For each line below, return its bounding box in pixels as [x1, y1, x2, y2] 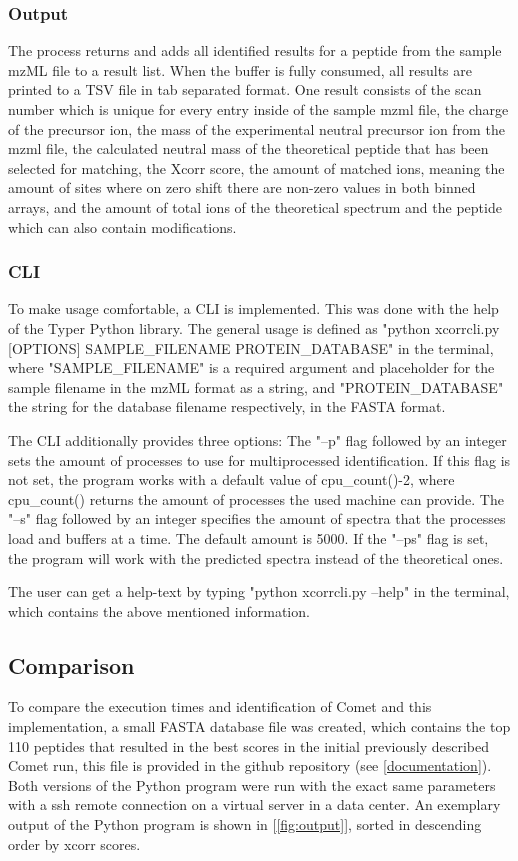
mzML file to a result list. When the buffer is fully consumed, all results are [8, 59, 472, 80]
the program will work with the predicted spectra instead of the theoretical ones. [8, 547, 504, 568]
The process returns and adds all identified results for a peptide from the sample [8, 40, 502, 61]
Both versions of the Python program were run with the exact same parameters [8, 774, 496, 795]
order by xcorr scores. [8, 833, 141, 854]
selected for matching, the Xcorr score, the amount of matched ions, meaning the [8, 157, 505, 178]
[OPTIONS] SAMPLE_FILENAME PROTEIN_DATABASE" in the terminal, [8, 337, 494, 358]
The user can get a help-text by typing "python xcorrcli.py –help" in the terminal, [8, 581, 510, 602]
